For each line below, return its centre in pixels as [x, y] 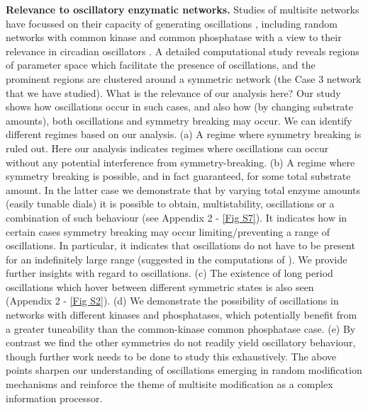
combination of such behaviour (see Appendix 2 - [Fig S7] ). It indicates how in [177, 217]
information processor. [54, 398]
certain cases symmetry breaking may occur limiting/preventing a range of [168, 231]
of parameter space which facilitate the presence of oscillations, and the [161, 65]
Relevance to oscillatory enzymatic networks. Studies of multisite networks [183, 9]
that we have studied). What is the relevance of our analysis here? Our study [173, 92]
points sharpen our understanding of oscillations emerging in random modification [184, 370]
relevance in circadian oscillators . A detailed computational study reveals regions [183, 51]
